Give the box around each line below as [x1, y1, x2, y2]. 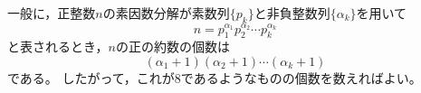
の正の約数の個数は [116, 37, 230, 56]
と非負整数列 [254, 4, 330, 22]
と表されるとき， [7, 37, 109, 56]
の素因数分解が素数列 [102, 4, 230, 22]
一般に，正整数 [7, 4, 96, 22]
